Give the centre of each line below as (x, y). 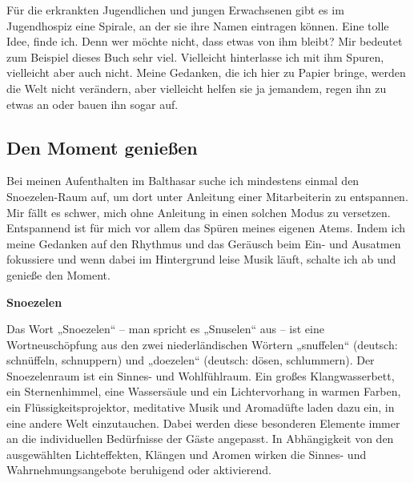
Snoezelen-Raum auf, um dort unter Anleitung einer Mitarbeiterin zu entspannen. (207, 196)
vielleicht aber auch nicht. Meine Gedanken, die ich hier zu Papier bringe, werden (206, 72)
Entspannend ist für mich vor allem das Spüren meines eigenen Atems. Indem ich (206, 228)
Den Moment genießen (102, 147)
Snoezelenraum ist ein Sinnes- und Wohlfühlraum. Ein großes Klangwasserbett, (201, 375)
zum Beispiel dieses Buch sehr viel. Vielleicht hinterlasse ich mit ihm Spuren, (195, 56)
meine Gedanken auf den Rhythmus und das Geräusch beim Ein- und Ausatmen (204, 243)
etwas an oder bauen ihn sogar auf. (92, 104)
